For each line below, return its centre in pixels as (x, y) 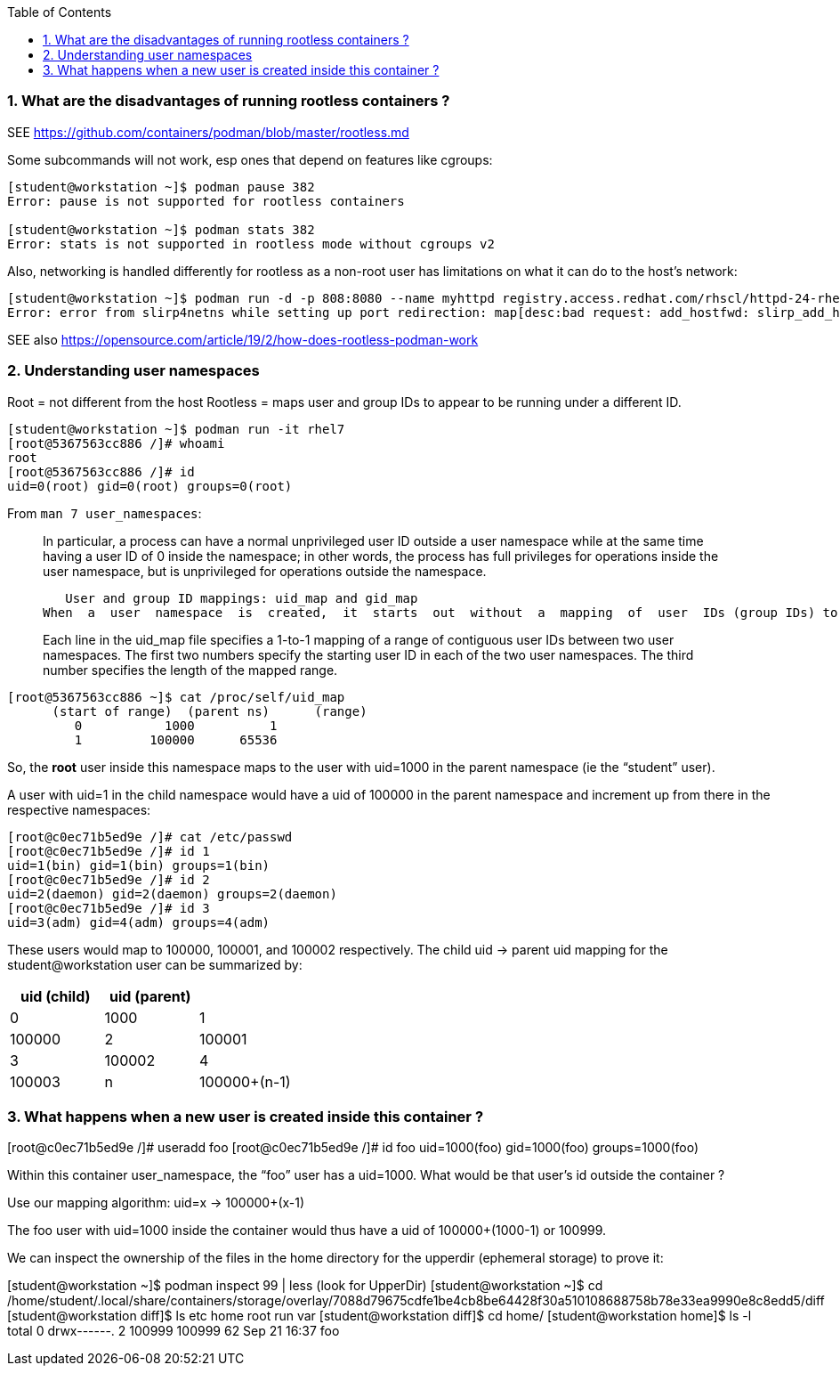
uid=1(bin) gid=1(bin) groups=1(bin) (139, 865)
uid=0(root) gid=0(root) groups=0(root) (150, 486)
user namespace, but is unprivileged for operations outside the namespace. (265, 571)
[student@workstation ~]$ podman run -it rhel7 (176, 429)
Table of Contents (60, 12)
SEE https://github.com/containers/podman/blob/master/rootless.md (208, 132)
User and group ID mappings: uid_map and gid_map (242, 598)
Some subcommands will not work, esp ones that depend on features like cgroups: (250, 159)
